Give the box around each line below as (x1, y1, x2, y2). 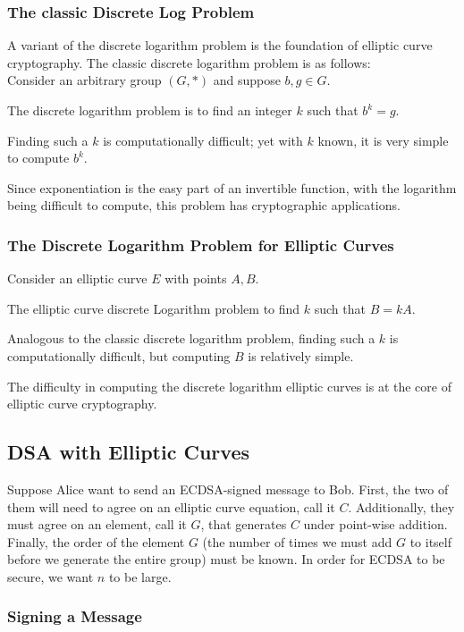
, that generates (200, 515, 287, 534)
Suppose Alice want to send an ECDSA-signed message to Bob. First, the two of (7, 479, 449, 498)
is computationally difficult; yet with (103, 131, 303, 149)
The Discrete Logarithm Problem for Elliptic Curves (7, 233, 394, 256)
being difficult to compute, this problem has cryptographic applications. (7, 196, 401, 215)
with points (165, 269, 227, 288)
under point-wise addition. (303, 515, 448, 534)
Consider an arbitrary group (7, 71, 162, 89)
